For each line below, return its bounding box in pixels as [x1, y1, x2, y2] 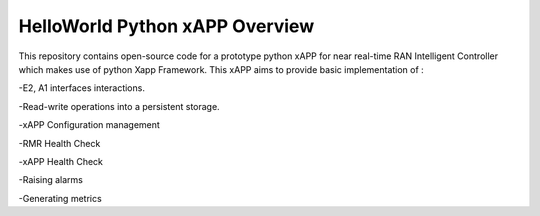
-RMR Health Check [18, 137, 101, 149]
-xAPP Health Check [18, 155, 104, 167]
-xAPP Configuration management [18, 119, 160, 131]
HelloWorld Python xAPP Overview [18, 15, 315, 37]
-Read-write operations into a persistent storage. [18, 100, 220, 112]
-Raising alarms [18, 174, 84, 186]
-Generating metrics [18, 192, 102, 204]
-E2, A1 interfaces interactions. [18, 82, 145, 94]
